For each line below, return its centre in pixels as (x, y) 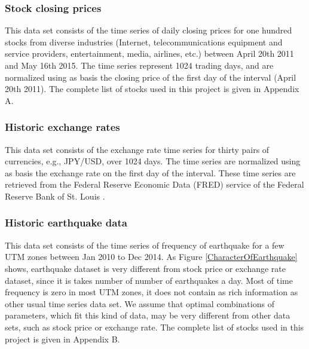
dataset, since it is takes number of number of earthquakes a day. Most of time (149, 280)
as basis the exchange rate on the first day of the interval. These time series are (150, 172)
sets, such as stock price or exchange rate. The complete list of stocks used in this (154, 327)
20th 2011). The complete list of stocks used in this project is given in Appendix (152, 89)
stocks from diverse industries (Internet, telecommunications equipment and (144, 42)
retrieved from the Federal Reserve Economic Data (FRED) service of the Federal (154, 184)
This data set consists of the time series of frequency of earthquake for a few (145, 245)
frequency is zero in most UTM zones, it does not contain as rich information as (152, 292)
